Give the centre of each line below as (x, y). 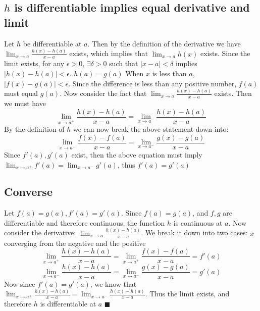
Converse (28, 192)
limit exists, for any (34, 63)
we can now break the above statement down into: (151, 129)
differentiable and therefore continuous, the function (85, 222)
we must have (25, 103)
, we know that (113, 283)
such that (124, 63)
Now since (20, 283)
